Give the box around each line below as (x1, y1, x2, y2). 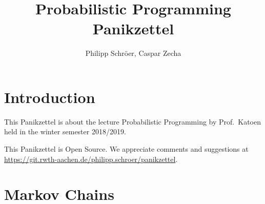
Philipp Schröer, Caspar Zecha (85, 48, 181, 58)
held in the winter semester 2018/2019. (4, 126, 126, 137)
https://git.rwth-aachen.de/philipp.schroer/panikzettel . (4, 153, 178, 164)
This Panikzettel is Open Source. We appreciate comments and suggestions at (4, 144, 249, 154)
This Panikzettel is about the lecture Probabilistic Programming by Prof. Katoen (4, 116, 261, 127)
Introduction (4, 86, 95, 107)
